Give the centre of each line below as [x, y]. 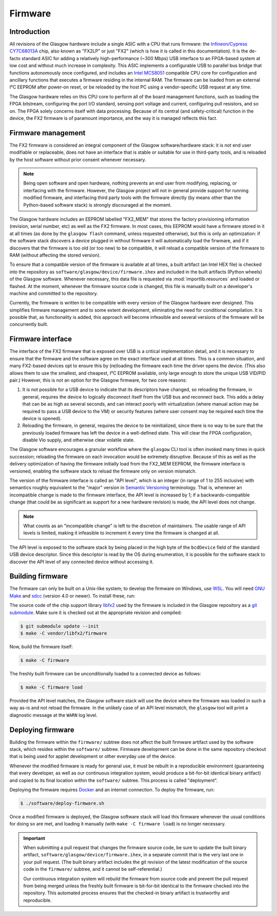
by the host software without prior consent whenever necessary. [78, 159]
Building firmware [39, 576]
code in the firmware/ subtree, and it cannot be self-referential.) [93, 869]
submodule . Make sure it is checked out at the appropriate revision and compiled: [96, 613]
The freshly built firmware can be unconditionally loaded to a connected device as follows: [105, 673]
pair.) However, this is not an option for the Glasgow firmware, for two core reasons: [98, 380]
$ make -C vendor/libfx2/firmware [64, 633]
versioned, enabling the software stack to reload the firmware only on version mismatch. [103, 471]
